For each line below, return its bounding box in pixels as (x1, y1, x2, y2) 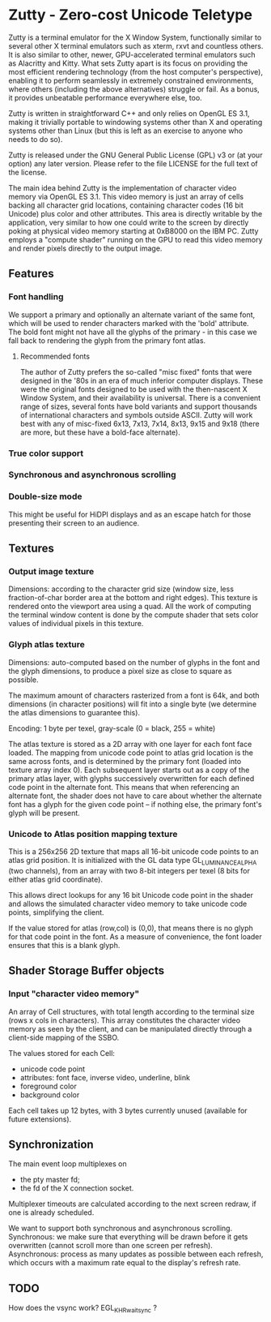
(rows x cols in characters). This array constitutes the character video (8, 1015, 241, 1025)
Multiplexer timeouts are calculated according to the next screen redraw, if (8, 1199, 257, 1209)
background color (19, 1089, 80, 1100)
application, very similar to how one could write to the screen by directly (8, 217, 249, 227)
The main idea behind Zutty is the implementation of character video (8, 182, 237, 192)
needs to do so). (8, 134, 63, 144)
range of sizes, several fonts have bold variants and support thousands (19, 401, 257, 411)
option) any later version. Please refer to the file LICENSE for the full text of (8, 158, 259, 168)
